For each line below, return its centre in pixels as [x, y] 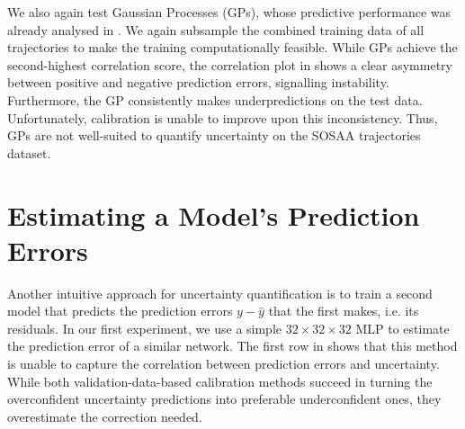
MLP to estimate [402, 328]
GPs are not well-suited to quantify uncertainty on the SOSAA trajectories [214, 135]
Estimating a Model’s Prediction [214, 214]
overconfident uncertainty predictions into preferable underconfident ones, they [224, 399]
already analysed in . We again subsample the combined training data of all [216, 29]
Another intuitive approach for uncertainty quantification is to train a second [220, 293]
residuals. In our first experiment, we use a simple [145, 328]
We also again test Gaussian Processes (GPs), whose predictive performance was [229, 12]
